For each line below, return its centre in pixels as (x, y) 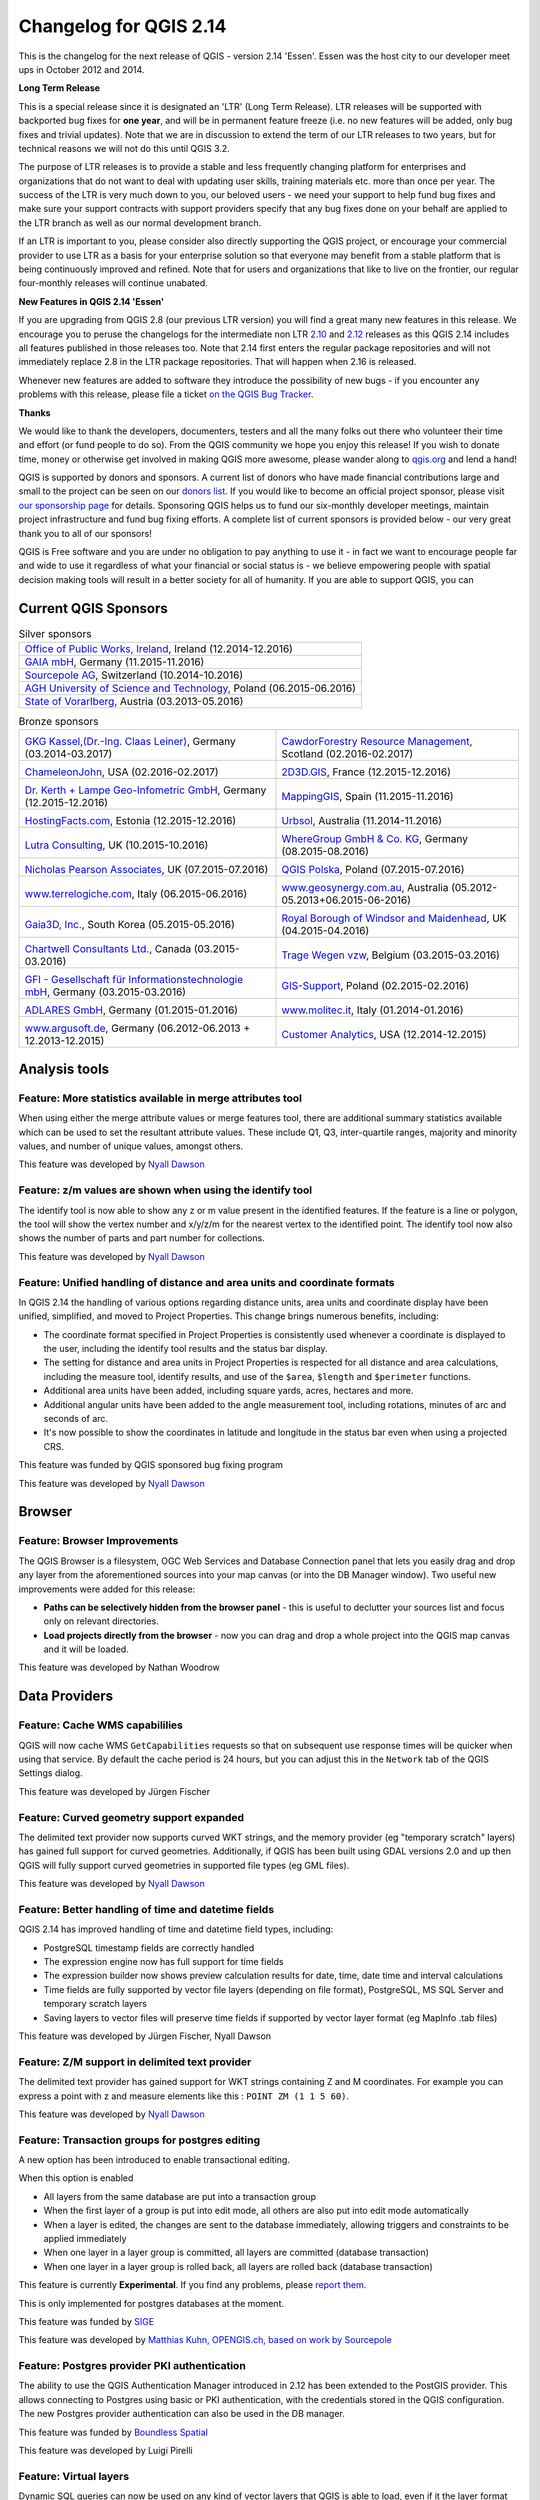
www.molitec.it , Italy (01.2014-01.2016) (372, 1010)
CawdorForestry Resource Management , (377, 742)
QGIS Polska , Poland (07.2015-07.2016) (373, 870)
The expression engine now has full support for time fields (163, 1962)
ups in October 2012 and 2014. (81, 69)
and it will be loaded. (86, 1649)
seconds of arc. (76, 1418)
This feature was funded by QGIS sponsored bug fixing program (151, 1465)
